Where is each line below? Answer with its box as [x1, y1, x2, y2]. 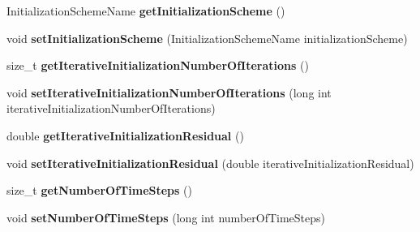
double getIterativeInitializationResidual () [6, 127, 244, 144]
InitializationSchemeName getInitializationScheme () [6, 2, 285, 19]
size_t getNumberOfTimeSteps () [6, 182, 192, 199]
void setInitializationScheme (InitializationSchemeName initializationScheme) [6, 29, 408, 46]
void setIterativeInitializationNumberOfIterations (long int [6, 84, 332, 101]
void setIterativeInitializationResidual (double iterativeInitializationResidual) [6, 154, 414, 171]
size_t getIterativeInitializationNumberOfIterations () [6, 57, 309, 74]
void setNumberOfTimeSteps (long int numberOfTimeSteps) [6, 208, 326, 226]
